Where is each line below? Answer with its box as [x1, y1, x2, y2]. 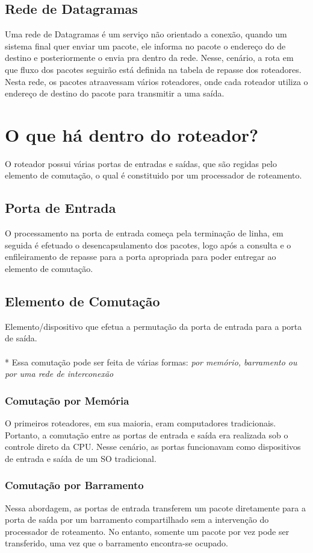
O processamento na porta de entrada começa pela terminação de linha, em [5, 227, 284, 239]
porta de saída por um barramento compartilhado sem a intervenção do [5, 513, 269, 526]
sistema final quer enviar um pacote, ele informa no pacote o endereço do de [5, 39, 286, 52]
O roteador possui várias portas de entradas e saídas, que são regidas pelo [5, 157, 277, 169]
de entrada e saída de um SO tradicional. [5, 452, 156, 464]
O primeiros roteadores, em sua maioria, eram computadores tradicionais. [5, 417, 276, 429]
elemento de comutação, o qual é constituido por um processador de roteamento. [5, 169, 302, 182]
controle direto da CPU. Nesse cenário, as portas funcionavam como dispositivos [5, 440, 301, 453]
